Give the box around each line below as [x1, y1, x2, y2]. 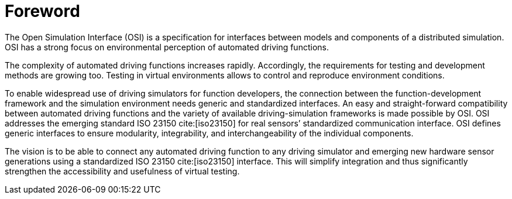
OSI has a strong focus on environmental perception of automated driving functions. [5, 42, 329, 52]
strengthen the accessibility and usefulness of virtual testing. [5, 166, 240, 176]
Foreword [5, 1, 80, 21]
